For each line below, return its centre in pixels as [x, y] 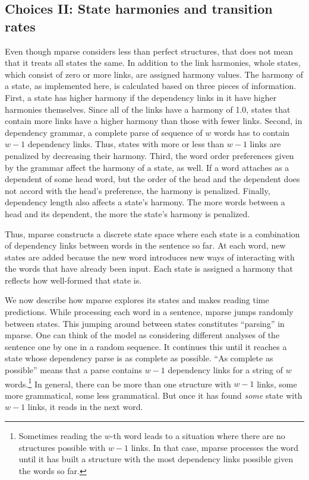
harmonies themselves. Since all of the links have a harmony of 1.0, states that [148, 109]
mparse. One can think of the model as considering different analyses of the [142, 335]
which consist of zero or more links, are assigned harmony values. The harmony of [154, 74]
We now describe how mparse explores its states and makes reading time [137, 300]
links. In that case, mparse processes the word [215, 447]
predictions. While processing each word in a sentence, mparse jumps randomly [149, 312]
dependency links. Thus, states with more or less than [126, 144]
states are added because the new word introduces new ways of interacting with [150, 257]
